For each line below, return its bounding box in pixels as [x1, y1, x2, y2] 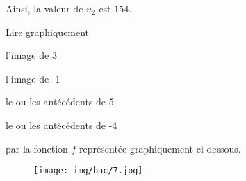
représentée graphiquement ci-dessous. [79, 141, 241, 155]
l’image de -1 [6, 71, 60, 85]
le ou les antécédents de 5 [6, 94, 114, 109]
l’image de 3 [6, 48, 57, 62]
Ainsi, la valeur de [6, 1, 83, 15]
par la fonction [6, 141, 68, 155]
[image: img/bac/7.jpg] [33, 166, 143, 176]
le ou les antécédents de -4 [6, 117, 117, 132]
